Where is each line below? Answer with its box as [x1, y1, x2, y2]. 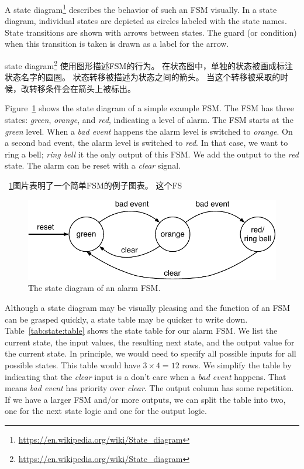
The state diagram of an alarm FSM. [28, 282, 161, 294]
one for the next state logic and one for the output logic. [5, 405, 207, 417]
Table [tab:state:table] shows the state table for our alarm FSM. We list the [5, 324, 278, 337]
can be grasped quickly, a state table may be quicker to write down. [5, 313, 248, 325]
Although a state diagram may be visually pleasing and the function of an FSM [5, 301, 291, 313]
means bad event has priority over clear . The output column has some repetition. [5, 382, 294, 394]
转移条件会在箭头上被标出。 [29, 82, 136, 94]
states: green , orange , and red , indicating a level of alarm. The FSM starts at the [5, 114, 293, 126]
